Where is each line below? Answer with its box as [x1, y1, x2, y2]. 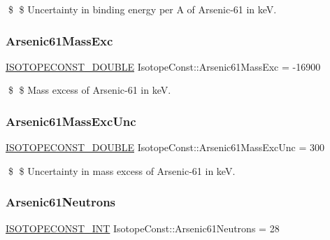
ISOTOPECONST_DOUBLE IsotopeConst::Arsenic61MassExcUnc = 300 [6, 140, 325, 155]
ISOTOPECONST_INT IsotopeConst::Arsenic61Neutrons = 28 [6, 220, 280, 235]
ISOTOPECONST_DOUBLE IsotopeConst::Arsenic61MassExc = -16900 [6, 59, 321, 73]
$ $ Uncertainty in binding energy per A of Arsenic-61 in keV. [8, 2, 277, 16]
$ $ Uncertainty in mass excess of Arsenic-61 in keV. [8, 163, 236, 178]
